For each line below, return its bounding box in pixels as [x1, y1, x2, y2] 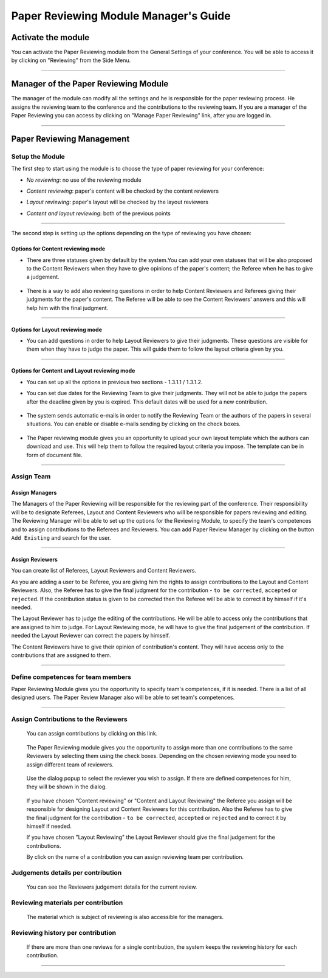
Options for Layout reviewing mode [11, 326, 103, 333]
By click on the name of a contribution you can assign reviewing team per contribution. [26, 853, 244, 861]
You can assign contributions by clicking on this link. [26, 730, 158, 737]
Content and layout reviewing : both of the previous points [26, 210, 171, 217]
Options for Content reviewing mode [11, 245, 106, 252]
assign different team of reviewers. [26, 760, 114, 768]
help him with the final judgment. [26, 304, 109, 311]
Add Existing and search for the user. [11, 534, 112, 542]
